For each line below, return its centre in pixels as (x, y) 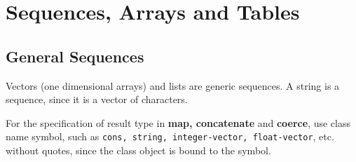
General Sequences (75, 56)
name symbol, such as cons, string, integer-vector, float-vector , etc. (170, 136)
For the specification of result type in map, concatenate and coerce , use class (178, 122)
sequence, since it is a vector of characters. (97, 99)
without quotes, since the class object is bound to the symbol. (138, 150)
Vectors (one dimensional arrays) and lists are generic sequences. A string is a (173, 85)
